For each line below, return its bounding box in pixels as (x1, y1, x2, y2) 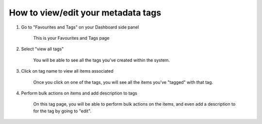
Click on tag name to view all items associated (21, 68, 114, 74)
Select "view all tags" (21, 46, 64, 52)
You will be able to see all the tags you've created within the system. (33, 57, 170, 63)
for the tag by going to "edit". (33, 108, 92, 114)
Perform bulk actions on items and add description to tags (21, 90, 138, 96)
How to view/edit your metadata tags (9, 7, 162, 18)
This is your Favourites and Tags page (33, 35, 110, 41)
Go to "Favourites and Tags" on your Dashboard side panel (21, 24, 139, 30)
